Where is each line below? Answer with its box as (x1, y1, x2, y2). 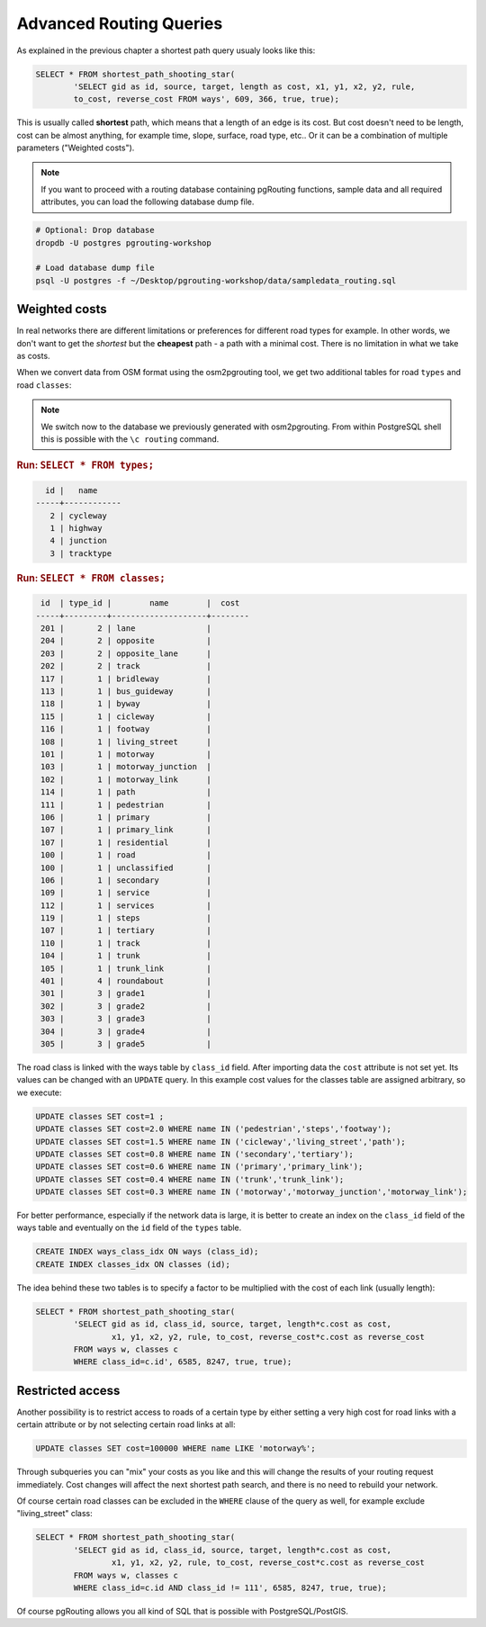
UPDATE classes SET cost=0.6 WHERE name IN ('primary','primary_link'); (35, 1162, 364, 1172)
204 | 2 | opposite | (40, 635, 211, 646)
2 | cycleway (49, 510, 108, 521)
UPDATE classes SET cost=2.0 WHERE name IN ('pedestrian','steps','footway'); (35, 1124, 391, 1134)
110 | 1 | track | (40, 938, 211, 948)
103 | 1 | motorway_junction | (40, 761, 211, 772)
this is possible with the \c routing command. (40, 434, 220, 445)
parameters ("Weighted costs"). (16, 142, 135, 153)
